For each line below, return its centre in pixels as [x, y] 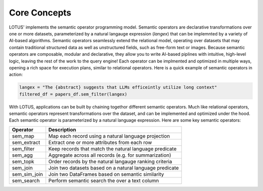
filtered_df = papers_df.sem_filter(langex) [73, 94]
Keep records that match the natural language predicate [113, 149]
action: [16, 75]
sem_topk [23, 161]
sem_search [26, 180]
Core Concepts [40, 13]
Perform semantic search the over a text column [104, 180]
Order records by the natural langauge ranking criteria [110, 161]
